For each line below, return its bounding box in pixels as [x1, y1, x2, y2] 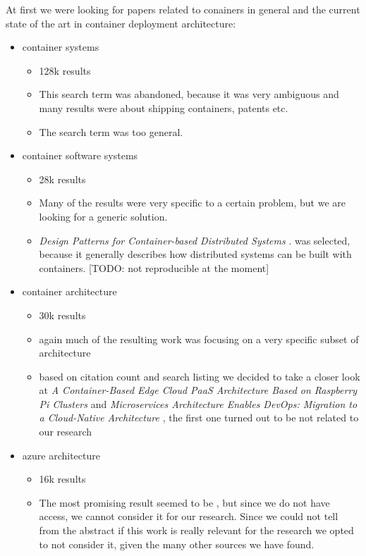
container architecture [22, 284, 117, 299]
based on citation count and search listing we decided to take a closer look [39, 369, 360, 383]
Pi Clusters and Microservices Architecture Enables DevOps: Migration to [39, 396, 358, 411]
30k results [39, 307, 86, 322]
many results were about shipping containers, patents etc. [39, 100, 288, 115]
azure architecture [22, 447, 100, 462]
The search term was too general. [39, 124, 183, 139]
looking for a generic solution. [39, 209, 168, 223]
